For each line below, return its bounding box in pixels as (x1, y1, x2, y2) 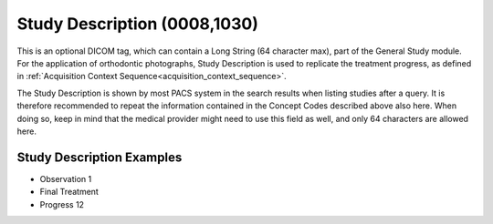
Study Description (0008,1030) (16, 14, 259, 34)
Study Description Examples (16, 149, 183, 165)
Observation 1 (39, 173, 92, 184)
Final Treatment (39, 187, 100, 198)
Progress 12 (39, 199, 85, 209)
